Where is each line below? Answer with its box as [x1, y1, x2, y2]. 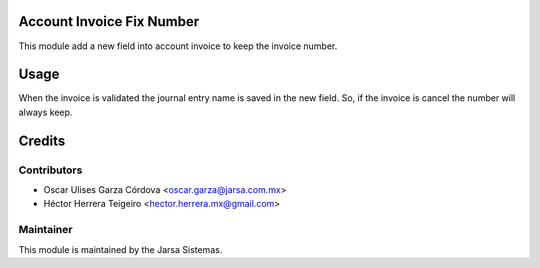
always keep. [18, 106, 73, 118]
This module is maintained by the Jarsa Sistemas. [18, 243, 223, 255]
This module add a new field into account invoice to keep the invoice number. [18, 40, 338, 52]
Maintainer [18, 223, 73, 237]
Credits [18, 132, 66, 149]
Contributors [18, 163, 83, 177]
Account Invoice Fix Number [18, 13, 200, 30]
